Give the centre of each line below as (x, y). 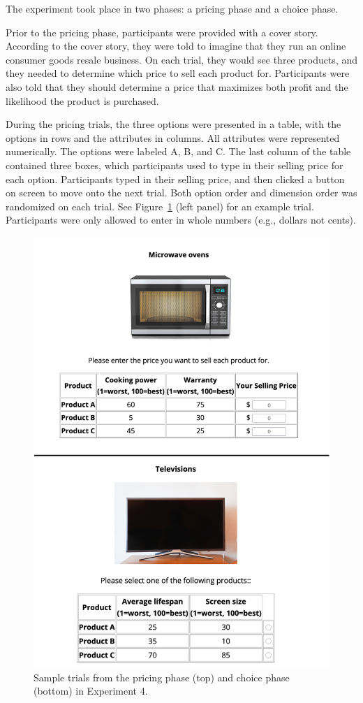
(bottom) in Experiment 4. (91, 691)
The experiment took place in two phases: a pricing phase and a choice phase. (172, 8)
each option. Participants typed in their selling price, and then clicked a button (175, 179)
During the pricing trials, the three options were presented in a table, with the (173, 124)
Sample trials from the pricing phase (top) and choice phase (162, 677)
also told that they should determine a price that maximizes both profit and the (177, 86)
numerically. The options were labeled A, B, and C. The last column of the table (178, 151)
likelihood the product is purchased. (82, 100)
